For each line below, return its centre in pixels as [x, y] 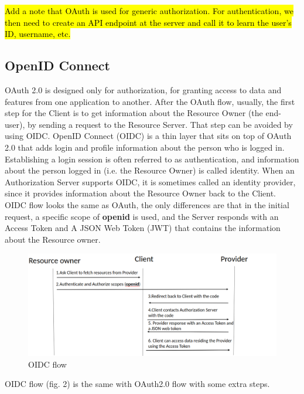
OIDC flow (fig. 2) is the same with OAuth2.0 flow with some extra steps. [137, 384]
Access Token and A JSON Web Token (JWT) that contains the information [143, 228]
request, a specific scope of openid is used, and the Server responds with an [142, 216]
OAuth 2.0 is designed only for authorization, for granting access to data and [143, 89]
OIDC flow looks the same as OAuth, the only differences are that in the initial [147, 204]
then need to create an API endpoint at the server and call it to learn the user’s [148, 22]
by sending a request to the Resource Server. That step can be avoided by [160, 124]
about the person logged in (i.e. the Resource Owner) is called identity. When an [150, 170]
